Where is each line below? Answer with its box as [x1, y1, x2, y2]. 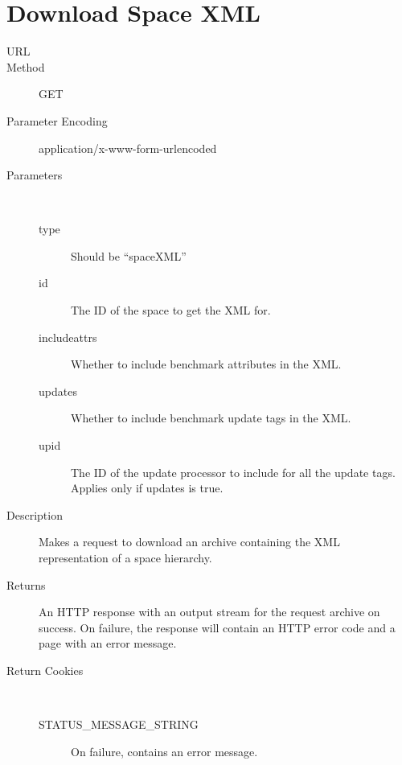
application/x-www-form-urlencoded [39, 139, 217, 156]
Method [6, 58, 45, 75]
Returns [6, 576, 46, 593]
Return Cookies [6, 661, 84, 678]
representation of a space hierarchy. [39, 549, 212, 566]
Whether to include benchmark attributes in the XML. [71, 356, 342, 372]
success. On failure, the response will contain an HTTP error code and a [39, 619, 396, 635]
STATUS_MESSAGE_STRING [39, 716, 199, 733]
